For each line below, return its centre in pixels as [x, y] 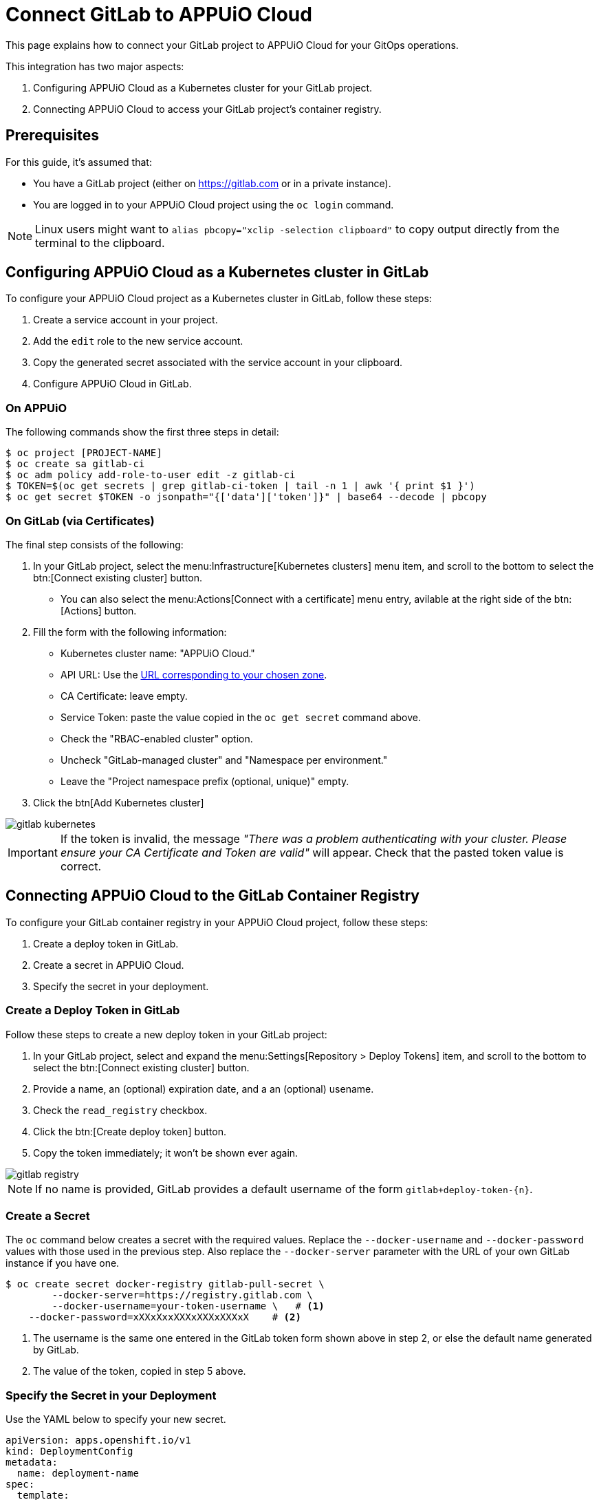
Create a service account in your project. [126, 320]
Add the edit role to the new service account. [138, 341]
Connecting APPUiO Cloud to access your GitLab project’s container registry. [207, 109]
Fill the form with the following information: [130, 632]
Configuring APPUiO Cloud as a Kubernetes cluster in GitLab [217, 272]
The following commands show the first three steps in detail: [142, 432]
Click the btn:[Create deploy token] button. [130, 1131]
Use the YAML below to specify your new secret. [116, 1419]
